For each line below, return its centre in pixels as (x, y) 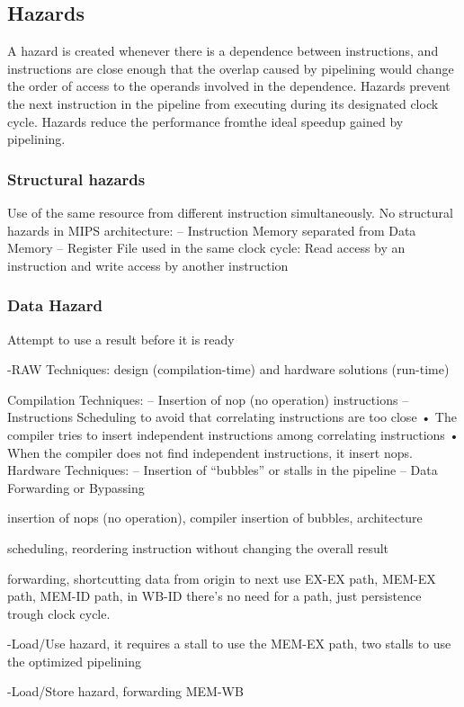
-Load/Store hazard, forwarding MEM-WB (125, 691)
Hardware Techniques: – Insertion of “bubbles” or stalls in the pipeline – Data (223, 470)
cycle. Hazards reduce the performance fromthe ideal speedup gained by (205, 121)
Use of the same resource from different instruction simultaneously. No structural (230, 212)
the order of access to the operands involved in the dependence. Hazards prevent (229, 86)
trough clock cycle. (59, 613)
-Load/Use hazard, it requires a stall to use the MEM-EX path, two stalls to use (229, 644)
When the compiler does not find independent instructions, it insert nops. (210, 452)
